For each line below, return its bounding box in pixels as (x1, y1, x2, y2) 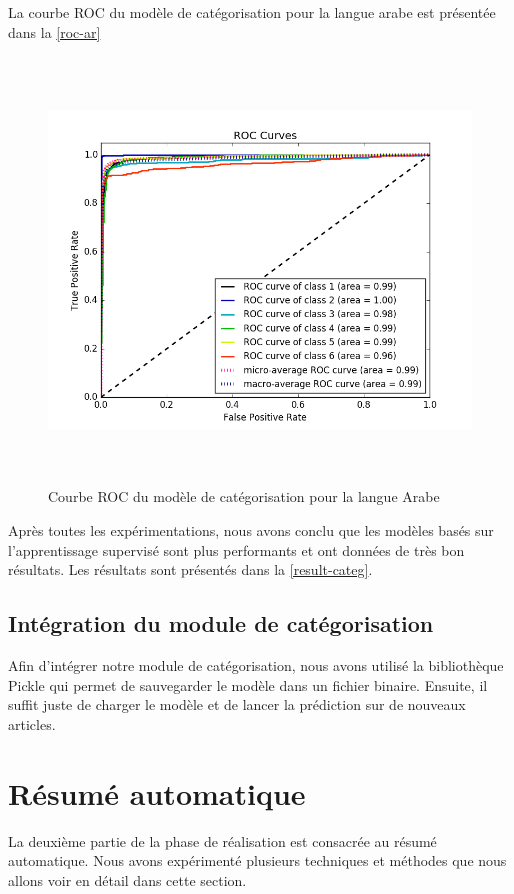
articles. (8, 713, 56, 734)
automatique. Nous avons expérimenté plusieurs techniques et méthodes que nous (8, 850, 507, 871)
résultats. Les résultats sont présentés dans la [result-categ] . (8, 559, 373, 580)
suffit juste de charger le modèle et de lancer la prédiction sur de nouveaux (8, 694, 466, 715)
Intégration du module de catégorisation (8, 608, 434, 639)
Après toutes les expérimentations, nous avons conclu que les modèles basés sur (8, 520, 494, 541)
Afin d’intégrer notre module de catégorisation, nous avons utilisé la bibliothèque (8, 655, 504, 676)
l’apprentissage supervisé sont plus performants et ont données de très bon (8, 539, 465, 560)
